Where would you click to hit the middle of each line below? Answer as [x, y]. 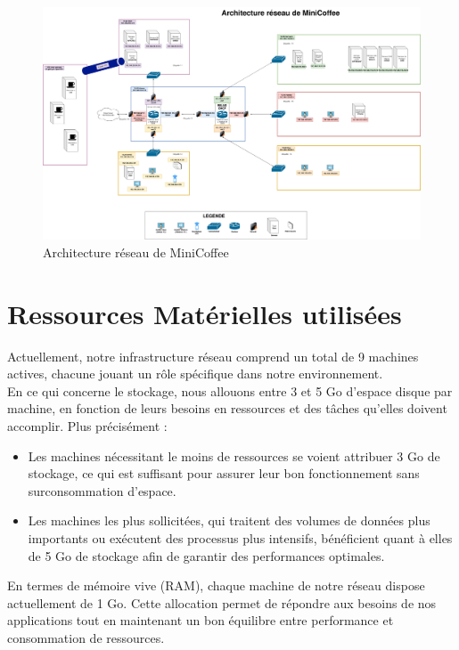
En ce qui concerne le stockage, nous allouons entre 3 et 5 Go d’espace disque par [230, 390]
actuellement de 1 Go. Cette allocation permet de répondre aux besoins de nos [222, 602]
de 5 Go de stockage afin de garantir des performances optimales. [206, 555]
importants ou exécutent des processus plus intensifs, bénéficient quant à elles [240, 537]
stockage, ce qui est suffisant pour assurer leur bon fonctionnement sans [224, 473]
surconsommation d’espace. [102, 490]
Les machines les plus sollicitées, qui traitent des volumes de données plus [229, 520]
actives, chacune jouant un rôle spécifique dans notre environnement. [195, 374]
